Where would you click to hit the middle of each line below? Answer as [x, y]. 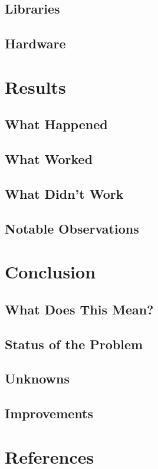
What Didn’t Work [64, 193]
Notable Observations [72, 228]
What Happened [56, 124]
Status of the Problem [74, 344]
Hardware [35, 43]
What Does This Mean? [79, 309]
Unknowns [37, 378]
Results [35, 86]
